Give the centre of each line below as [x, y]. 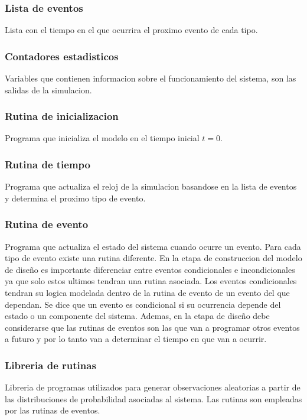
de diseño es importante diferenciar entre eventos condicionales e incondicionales [150, 269]
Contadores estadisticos [62, 56]
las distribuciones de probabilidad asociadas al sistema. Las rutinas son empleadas [153, 398]
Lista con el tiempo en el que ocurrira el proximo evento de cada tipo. [131, 30]
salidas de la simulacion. [48, 89]
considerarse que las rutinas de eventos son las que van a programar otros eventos [152, 327]
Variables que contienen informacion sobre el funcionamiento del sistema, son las [151, 78]
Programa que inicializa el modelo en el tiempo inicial [102, 138]
